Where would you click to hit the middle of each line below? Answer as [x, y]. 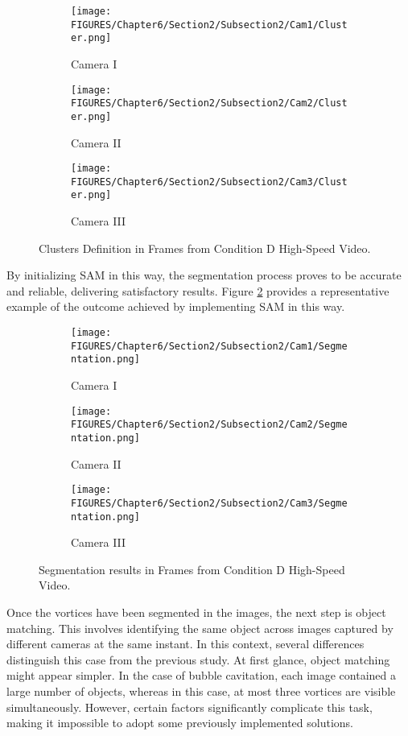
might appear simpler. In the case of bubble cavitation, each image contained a [201, 675]
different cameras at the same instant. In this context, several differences [185, 644]
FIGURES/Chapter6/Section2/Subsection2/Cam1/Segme [209, 346]
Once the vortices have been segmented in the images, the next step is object [196, 612]
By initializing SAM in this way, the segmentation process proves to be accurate [204, 275]
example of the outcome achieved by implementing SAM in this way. [176, 306]
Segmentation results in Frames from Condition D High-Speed [192, 569]
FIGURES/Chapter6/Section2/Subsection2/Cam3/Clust [209, 182]
